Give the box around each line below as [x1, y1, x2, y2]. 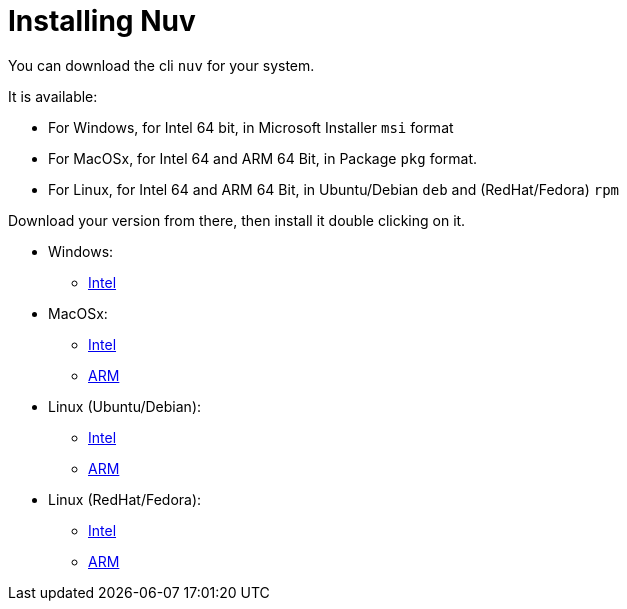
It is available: [8, 87, 98, 105]
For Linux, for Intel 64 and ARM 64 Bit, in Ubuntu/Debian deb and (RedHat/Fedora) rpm [48, 180, 620, 198]
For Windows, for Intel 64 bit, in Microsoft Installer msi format [48, 118, 454, 136]
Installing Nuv [8, 4, 196, 38]
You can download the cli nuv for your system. [8, 56, 315, 74]
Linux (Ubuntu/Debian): [48, 397, 202, 415]
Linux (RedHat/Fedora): [48, 490, 202, 508]
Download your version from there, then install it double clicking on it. [8, 211, 466, 229]
